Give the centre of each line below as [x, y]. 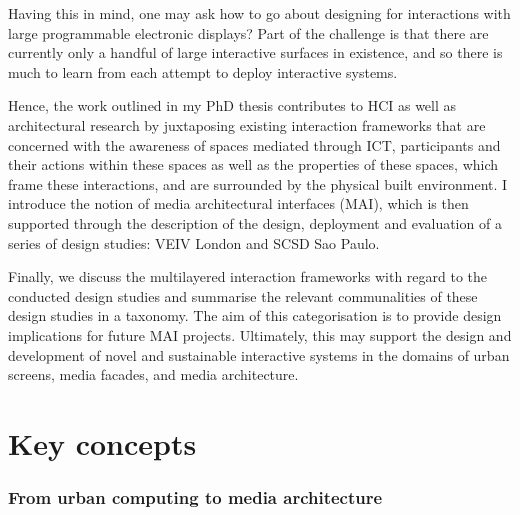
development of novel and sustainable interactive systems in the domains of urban [259, 354]
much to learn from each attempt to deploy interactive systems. [203, 71]
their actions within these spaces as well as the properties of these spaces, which [253, 164]
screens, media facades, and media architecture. [153, 374]
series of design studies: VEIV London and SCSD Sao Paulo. [194, 242]
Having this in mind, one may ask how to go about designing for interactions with [259, 13]
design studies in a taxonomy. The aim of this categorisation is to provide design [255, 315]
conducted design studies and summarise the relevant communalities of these [243, 295]
